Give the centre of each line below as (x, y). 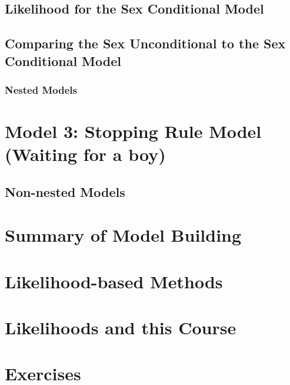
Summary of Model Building (123, 235)
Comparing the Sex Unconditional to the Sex (145, 43)
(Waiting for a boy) (85, 154)
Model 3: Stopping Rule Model (133, 131)
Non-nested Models (65, 191)
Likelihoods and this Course (121, 328)
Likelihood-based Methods (114, 281)
